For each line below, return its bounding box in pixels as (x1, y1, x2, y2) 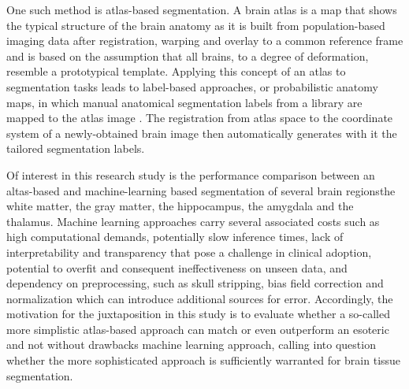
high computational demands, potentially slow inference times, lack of (6, 228, 344, 245)
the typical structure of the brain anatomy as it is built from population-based (6, 17, 385, 33)
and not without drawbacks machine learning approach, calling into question (6, 336, 376, 353)
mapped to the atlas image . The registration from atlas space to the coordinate (6, 109, 393, 126)
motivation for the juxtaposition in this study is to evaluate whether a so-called (6, 306, 390, 322)
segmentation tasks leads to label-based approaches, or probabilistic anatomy (6, 78, 378, 94)
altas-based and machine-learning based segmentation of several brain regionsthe (6, 182, 396, 198)
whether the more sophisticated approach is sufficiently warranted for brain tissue (6, 352, 401, 369)
